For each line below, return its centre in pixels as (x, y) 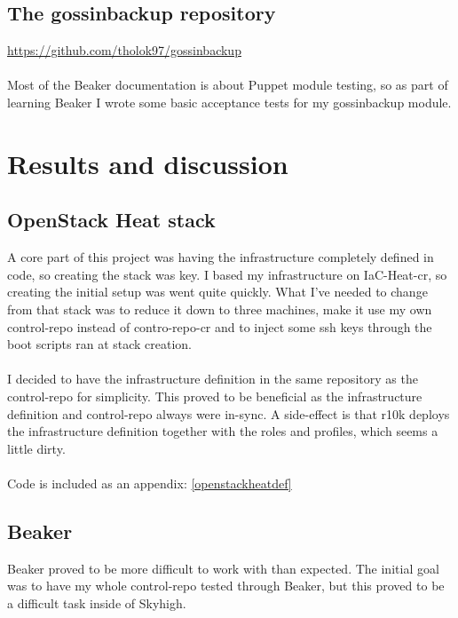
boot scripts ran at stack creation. (100, 344)
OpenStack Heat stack (111, 220)
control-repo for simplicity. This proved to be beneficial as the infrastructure (215, 396)
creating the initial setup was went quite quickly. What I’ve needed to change (217, 292)
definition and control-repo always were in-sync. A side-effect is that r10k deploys (229, 413)
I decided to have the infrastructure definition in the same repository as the (213, 379)
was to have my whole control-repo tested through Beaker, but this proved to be (226, 586)
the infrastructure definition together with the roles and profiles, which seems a (223, 431)
